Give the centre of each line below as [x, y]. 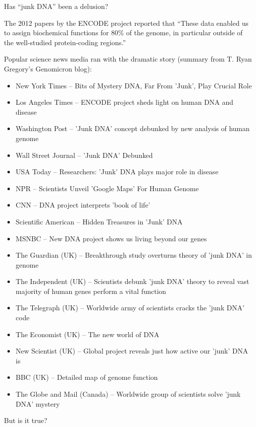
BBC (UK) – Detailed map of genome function [87, 377]
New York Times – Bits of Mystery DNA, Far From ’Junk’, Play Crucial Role [134, 85]
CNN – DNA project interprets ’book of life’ [83, 205]
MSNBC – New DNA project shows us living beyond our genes [111, 238]
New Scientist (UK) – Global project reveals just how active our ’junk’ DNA [132, 351]
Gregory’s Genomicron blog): [48, 68]
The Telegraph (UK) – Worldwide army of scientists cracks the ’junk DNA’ [130, 308]
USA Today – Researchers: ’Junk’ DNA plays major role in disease [117, 172]
